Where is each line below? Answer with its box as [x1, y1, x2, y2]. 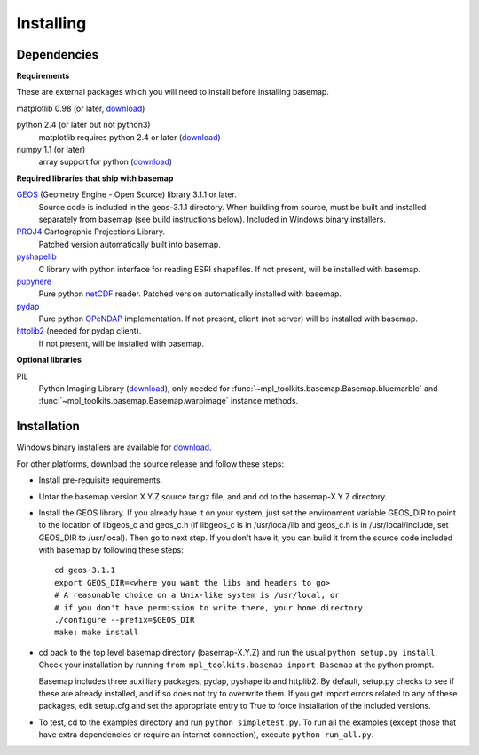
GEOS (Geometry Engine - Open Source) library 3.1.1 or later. [16, 189, 237, 200]
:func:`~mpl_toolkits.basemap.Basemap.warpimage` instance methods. [38, 396, 299, 406]
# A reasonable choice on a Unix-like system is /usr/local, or [54, 590, 341, 601]
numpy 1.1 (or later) [16, 145, 86, 155]
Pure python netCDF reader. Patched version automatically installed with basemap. [38, 288, 342, 299]
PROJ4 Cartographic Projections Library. [16, 226, 166, 237]
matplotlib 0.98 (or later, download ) [16, 103, 145, 114]
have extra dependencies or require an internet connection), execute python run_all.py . [38, 729, 374, 740]
